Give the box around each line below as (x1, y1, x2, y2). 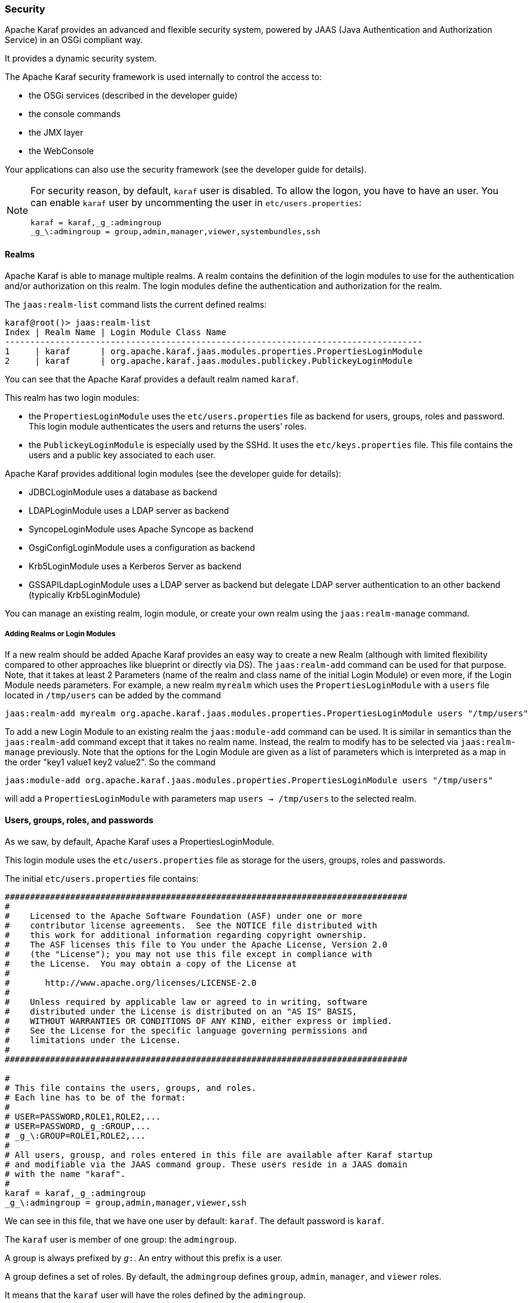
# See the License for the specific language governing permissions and (5, 1025, 367, 1035)
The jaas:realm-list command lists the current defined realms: (5, 299, 267, 309)
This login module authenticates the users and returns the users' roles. (29, 421, 307, 431)
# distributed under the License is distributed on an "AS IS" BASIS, (5, 1006, 358, 1016)
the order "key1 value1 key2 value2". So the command (5, 757, 216, 768)
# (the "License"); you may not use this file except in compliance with (5, 949, 373, 959)
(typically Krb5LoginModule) (29, 589, 141, 600)
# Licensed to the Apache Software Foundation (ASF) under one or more (5, 910, 362, 921)
